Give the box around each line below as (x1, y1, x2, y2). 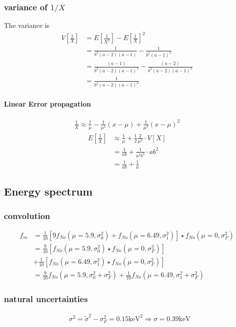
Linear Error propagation (4, 99, 91, 109)
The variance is (4, 20, 50, 30)
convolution (4, 209, 50, 221)
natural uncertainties (4, 292, 88, 305)
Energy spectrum (4, 184, 93, 199)
